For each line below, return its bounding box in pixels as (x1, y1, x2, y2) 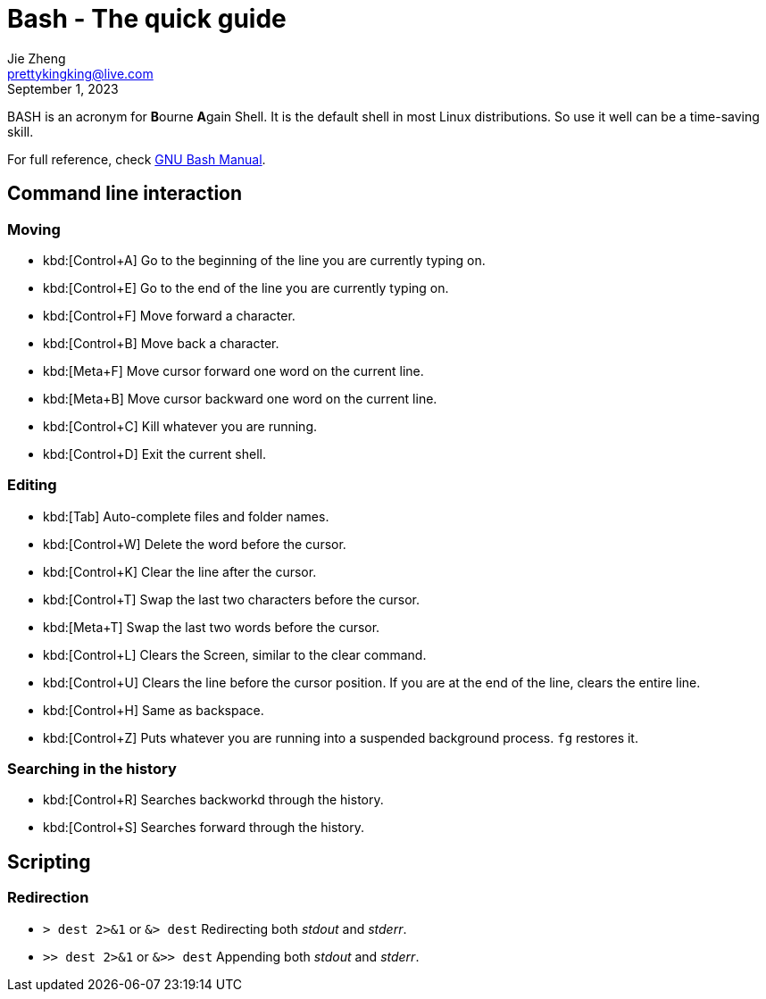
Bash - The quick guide (7, 4, 287, 34)
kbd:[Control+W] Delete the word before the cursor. (43, 536, 346, 552)
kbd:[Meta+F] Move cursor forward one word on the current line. (43, 362, 424, 379)
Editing (7, 476, 57, 495)
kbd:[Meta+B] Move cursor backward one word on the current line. (43, 390, 437, 406)
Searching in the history (7, 760, 177, 778)
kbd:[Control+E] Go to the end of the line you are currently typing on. (43, 279, 449, 296)
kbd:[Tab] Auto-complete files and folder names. (43, 508, 329, 524)
